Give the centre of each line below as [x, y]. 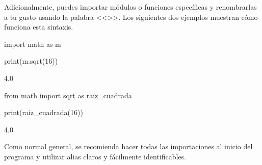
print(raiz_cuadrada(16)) [44, 112]
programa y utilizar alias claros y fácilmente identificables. [95, 156]
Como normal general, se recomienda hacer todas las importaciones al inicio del [128, 146]
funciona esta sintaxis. [39, 27]
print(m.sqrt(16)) [31, 61]
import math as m [33, 44]
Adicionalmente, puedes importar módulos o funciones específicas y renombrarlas [130, 7]
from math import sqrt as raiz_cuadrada [68, 95]
